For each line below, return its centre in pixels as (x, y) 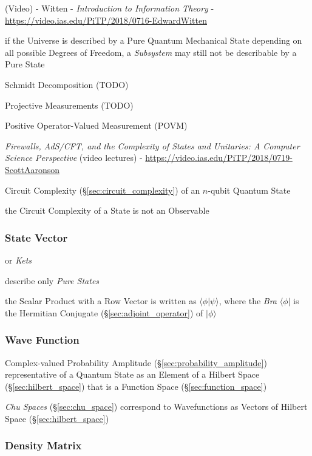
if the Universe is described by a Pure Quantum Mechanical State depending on (154, 40)
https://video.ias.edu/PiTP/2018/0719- (219, 158)
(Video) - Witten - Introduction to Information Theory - (110, 8)
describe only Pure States (52, 280)
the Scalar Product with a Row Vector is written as (101, 301)
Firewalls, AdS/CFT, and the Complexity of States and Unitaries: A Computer (152, 145)
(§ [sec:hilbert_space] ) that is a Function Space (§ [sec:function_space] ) (136, 386)
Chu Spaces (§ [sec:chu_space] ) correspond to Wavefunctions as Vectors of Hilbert (156, 407)
